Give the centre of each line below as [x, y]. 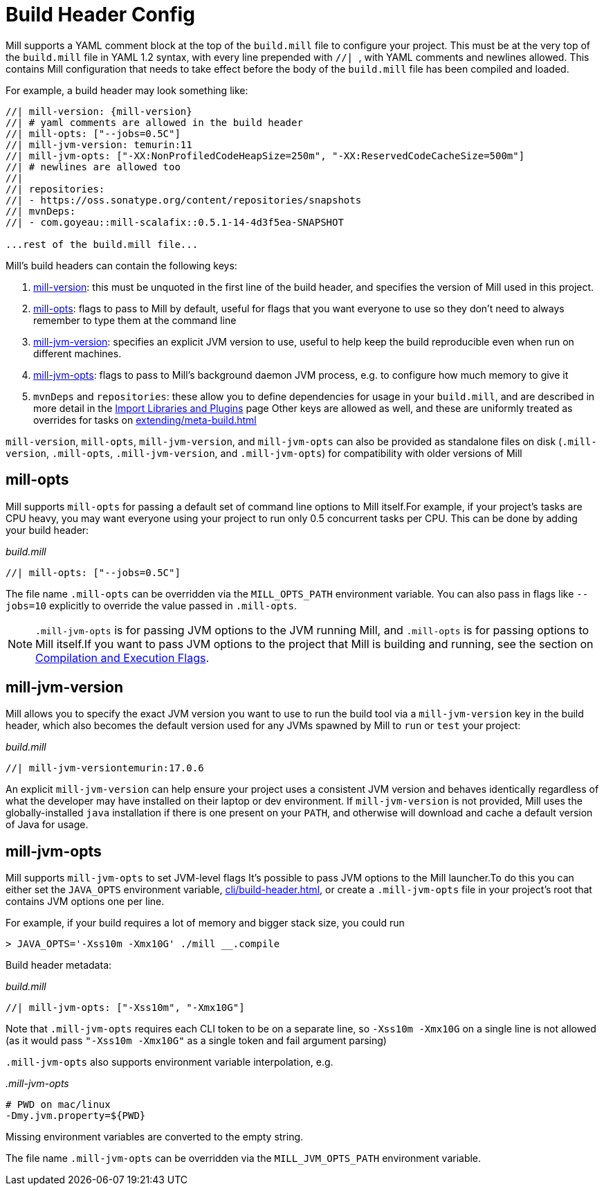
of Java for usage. [47, 825]
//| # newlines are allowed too [93, 167]
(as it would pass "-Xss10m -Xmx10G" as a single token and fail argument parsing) [196, 1041]
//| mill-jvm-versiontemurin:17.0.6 [105, 768]
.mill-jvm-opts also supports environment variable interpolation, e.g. [170, 1062]
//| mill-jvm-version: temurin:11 [99, 144]
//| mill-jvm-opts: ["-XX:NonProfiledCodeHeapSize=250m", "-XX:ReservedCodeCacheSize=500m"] [265, 155]
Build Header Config [100, 15]
